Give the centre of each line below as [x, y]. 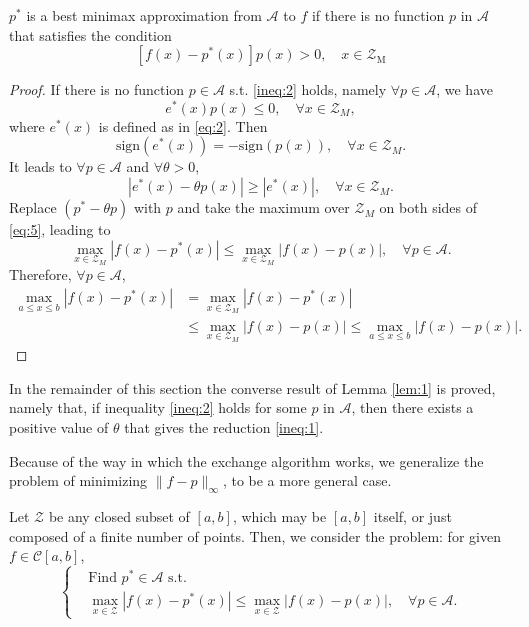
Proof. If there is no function [97, 89]
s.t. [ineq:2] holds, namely [308, 89]
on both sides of [428, 207]
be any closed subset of [119, 515]
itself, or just [412, 515]
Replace [33, 207]
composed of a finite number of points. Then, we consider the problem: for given [255, 535]
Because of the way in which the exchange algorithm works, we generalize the [246, 460]
